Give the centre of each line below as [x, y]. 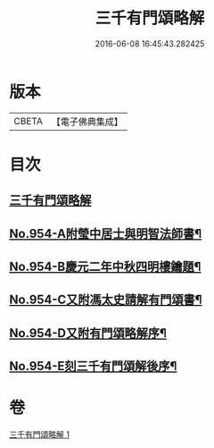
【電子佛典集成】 [87, 122]
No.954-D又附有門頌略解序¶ [88, 333]
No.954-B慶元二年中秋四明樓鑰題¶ [105, 267]
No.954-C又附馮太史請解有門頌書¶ [106, 300]
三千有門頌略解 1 [39, 435]
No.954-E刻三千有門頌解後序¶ [93, 366]
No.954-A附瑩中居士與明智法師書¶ [106, 233]
